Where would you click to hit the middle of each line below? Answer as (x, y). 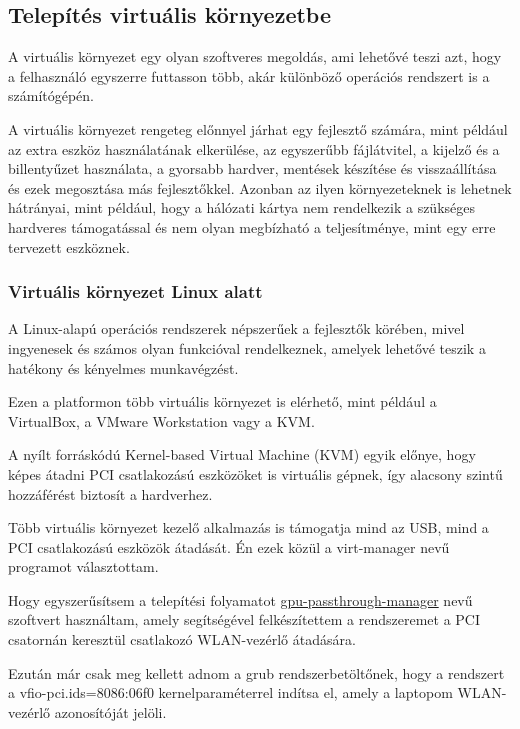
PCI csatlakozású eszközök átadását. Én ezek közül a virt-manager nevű (229, 546)
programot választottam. (83, 566)
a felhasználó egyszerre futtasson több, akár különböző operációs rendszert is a (249, 75)
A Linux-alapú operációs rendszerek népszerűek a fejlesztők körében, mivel (236, 328)
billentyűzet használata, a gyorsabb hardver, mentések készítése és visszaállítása (252, 168)
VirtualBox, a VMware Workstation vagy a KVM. (161, 420)
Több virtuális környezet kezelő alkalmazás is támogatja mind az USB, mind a (248, 527)
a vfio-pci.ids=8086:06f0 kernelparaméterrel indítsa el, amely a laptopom (230, 692)
